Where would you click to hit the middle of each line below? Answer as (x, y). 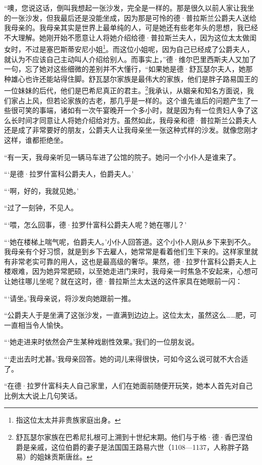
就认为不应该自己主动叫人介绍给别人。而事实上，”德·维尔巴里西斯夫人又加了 (130, 59)
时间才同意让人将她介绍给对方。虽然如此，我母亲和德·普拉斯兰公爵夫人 (137, 120)
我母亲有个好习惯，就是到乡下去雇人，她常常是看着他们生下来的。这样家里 (127, 251)
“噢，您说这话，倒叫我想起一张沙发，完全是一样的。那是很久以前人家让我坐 (129, 8)
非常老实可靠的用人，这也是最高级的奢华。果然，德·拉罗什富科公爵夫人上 (134, 261)
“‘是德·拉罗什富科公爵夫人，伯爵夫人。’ (69, 174)
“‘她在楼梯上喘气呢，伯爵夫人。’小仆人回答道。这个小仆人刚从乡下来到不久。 (130, 241)
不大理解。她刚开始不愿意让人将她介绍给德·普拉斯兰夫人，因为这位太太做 (127, 37)
